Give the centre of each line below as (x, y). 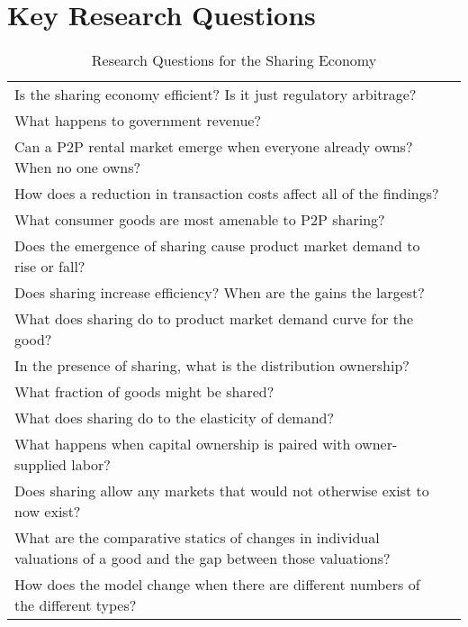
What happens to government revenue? (138, 121)
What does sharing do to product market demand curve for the (214, 319)
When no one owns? (78, 168)
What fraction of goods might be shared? (144, 392)
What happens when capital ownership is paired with (183, 444)
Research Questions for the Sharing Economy (234, 60)
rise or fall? (50, 267)
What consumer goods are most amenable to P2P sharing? (200, 220)
